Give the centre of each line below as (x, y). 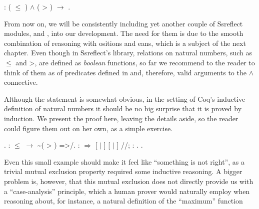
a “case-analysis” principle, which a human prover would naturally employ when (127, 191)
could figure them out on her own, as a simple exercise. (88, 128)
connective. (21, 82)
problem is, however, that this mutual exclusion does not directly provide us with (129, 181)
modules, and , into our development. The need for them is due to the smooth (124, 33)
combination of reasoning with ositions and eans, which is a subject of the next (125, 43)
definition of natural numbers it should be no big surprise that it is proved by (123, 108)
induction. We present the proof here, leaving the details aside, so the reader (121, 118)
